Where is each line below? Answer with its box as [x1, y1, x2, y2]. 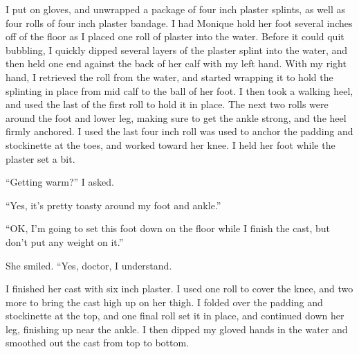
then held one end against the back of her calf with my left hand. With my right [6, 56, 347, 71]
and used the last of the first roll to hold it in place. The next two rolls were [6, 97, 329, 112]
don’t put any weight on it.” [6, 234, 124, 249]
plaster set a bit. [6, 151, 75, 166]
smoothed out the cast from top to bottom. [6, 335, 190, 350]
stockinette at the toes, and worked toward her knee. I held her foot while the [6, 137, 335, 152]
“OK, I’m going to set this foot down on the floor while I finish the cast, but [6, 221, 330, 236]
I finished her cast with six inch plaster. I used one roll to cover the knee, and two [6, 281, 353, 296]
